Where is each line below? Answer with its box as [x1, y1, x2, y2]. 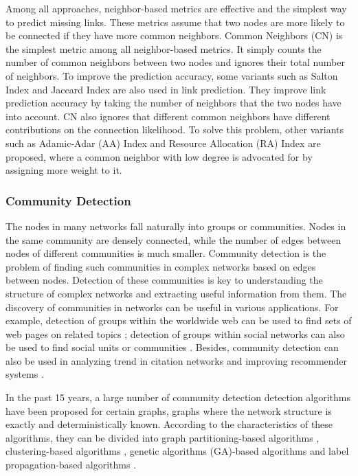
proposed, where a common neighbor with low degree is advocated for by [5, 149, 313, 163]
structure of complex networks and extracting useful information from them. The [5, 286, 347, 300]
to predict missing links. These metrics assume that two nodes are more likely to [5, 14, 345, 29]
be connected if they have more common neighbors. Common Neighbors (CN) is [5, 28, 343, 43]
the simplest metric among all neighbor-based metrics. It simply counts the [5, 41, 322, 56]
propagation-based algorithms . [5, 457, 137, 472]
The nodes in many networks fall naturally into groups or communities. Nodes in [5, 218, 346, 233]
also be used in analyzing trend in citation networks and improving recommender [5, 353, 348, 367]
